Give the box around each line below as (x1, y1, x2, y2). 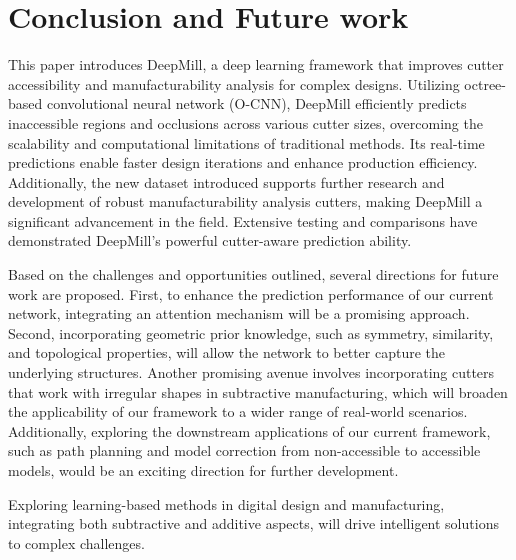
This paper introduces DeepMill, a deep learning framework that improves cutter (8, 54, 504, 75)
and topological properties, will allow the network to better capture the (8, 342, 446, 363)
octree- (464, 73, 506, 94)
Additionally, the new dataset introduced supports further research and (8, 171, 445, 192)
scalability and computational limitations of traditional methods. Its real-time (8, 132, 485, 153)
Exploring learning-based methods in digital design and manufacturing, (8, 493, 445, 514)
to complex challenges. (8, 532, 145, 553)
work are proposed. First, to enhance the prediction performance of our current (8, 283, 494, 304)
